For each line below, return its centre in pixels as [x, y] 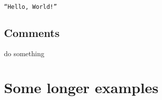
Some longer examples [81, 87]
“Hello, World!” [31, 7]
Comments [32, 33]
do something [24, 53]
